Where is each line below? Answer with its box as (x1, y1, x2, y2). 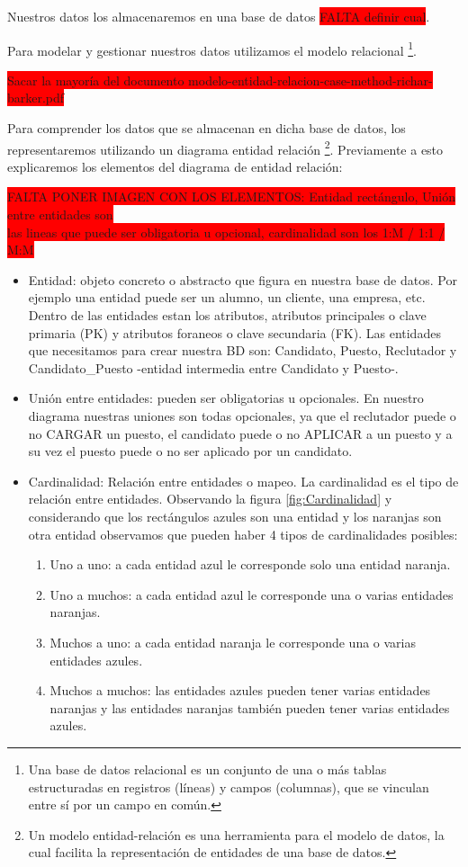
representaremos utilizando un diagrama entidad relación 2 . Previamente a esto (7, 137, 444, 158)
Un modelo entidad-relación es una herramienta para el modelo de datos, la (28, 825, 445, 844)
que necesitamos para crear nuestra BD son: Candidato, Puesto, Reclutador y (28, 341, 457, 360)
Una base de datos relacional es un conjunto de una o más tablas (28, 759, 387, 778)
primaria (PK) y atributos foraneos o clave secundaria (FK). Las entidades (28, 323, 441, 342)
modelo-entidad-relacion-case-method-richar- (188, 70, 433, 89)
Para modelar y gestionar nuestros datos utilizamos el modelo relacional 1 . (7, 38, 418, 59)
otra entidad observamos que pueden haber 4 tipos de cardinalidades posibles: (28, 524, 458, 543)
